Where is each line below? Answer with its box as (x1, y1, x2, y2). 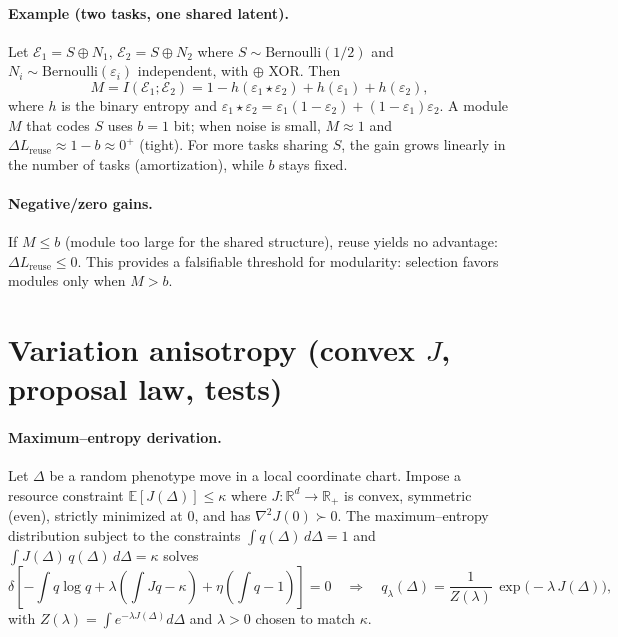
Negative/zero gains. (8, 192, 153, 213)
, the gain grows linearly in (341, 134, 506, 155)
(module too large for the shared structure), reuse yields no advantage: (64, 231, 498, 252)
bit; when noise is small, (173, 114, 321, 135)
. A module (439, 94, 509, 115)
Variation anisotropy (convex (8, 329, 415, 370)
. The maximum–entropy (337, 505, 489, 526)
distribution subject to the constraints (8, 524, 241, 545)
